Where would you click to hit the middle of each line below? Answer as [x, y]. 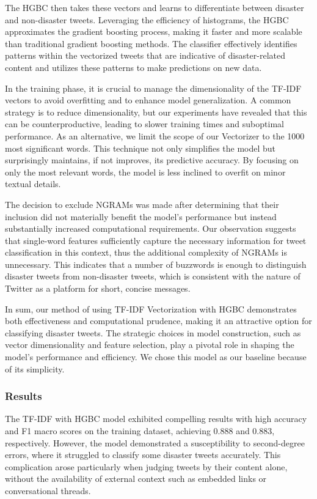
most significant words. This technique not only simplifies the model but [140, 148]
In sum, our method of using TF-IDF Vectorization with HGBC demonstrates [151, 309]
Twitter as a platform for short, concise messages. [98, 288]
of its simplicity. [35, 368]
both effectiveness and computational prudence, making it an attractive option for [158, 321]
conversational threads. [48, 490]
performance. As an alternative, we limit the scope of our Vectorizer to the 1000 [155, 135]
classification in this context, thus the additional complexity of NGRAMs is [146, 252]
